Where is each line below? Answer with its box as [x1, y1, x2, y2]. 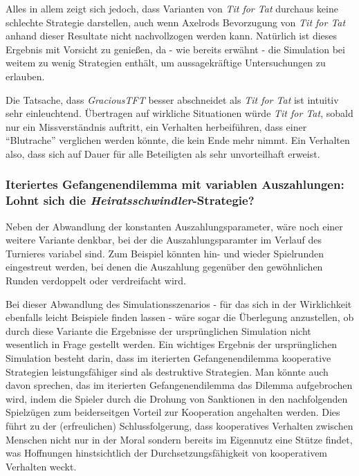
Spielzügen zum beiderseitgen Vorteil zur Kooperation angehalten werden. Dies [6, 405, 340, 419]
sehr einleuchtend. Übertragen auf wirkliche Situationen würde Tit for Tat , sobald [6, 106, 353, 120]
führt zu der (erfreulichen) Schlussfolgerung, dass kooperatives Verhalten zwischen [6, 418, 353, 432]
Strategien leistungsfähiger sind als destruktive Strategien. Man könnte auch [6, 364, 329, 378]
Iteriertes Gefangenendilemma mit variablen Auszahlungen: [6, 176, 344, 193]
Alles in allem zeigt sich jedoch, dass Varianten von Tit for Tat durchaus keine [6, 1, 338, 15]
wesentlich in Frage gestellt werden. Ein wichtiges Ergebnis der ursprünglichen [6, 337, 338, 351]
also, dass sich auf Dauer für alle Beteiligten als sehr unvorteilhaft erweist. [6, 146, 320, 161]
